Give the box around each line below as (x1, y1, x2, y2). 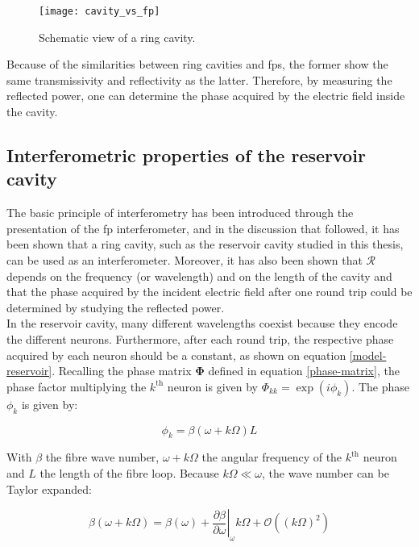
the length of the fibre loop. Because (39, 464, 219, 481)
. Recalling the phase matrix (52, 362, 192, 379)
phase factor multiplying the (6, 378, 147, 395)
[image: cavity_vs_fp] (39, 6, 160, 17)
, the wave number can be (262, 464, 389, 481)
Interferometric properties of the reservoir (6, 143, 366, 168)
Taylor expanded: (6, 480, 92, 497)
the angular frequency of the (201, 449, 342, 466)
